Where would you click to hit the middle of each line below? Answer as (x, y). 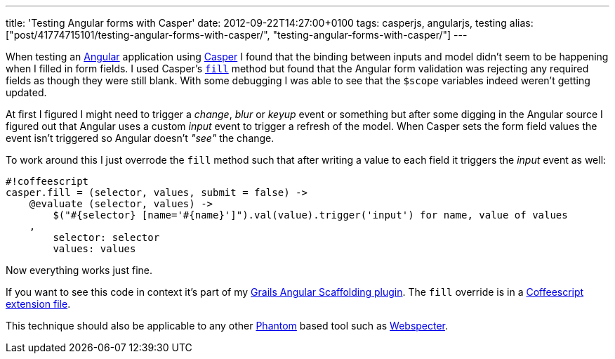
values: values (94, 249)
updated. (26, 92)
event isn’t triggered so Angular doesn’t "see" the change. (140, 138)
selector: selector (106, 237)
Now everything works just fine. (79, 270)
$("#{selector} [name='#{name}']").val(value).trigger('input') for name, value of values (310, 215)
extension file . (38, 304)
